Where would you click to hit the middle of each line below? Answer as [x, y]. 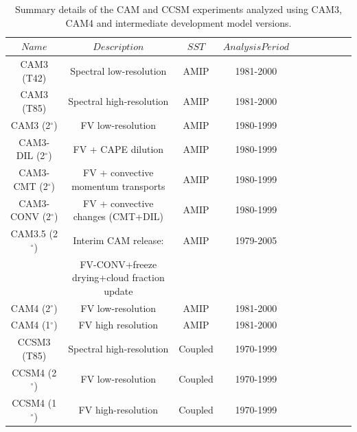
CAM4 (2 [31, 308]
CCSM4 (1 [34, 403]
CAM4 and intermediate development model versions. [178, 22]
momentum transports [118, 185]
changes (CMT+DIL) [118, 216]
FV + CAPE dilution [118, 148]
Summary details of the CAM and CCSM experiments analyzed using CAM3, [178, 9]
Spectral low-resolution [118, 70]
